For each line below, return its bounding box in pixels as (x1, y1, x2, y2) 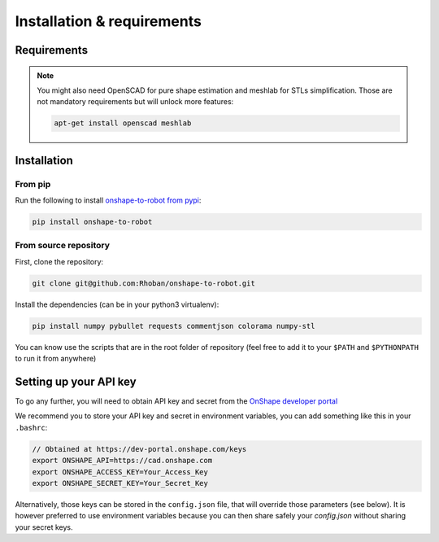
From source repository (15, 240, 110, 251)
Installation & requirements (15, 12, 202, 30)
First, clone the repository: (15, 256, 104, 266)
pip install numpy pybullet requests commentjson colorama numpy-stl (32, 321, 315, 330)
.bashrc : (15, 422, 48, 432)
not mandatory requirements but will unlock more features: (37, 97, 234, 107)
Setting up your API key (15, 374, 137, 388)
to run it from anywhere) (15, 354, 97, 364)
